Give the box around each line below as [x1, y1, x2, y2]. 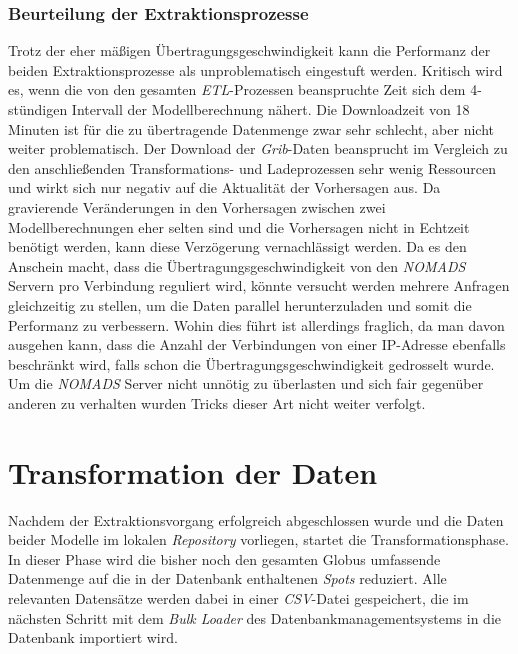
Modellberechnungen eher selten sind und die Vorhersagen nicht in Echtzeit [8, 216, 470, 237]
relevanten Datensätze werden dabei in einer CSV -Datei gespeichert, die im [8, 588, 469, 608]
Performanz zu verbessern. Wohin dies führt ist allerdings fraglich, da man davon [8, 314, 505, 335]
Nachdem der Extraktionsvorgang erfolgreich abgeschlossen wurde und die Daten [8, 509, 504, 530]
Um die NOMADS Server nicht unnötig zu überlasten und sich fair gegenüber [8, 373, 484, 394]
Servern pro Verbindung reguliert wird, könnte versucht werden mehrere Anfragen [8, 275, 510, 296]
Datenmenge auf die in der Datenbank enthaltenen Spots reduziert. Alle [8, 568, 447, 589]
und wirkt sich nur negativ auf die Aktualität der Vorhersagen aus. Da [8, 177, 441, 198]
